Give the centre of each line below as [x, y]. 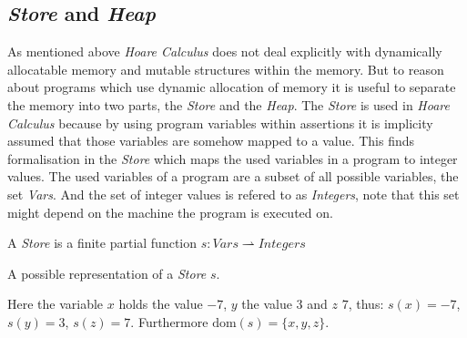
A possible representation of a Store [107, 273]
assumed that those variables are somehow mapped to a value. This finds [211, 141]
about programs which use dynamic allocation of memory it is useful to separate [232, 87]
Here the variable [56, 304]
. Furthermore [169, 321]
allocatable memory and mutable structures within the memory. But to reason [226, 69]
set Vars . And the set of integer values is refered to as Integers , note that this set [233, 194]
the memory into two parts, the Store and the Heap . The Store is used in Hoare [228, 104]
